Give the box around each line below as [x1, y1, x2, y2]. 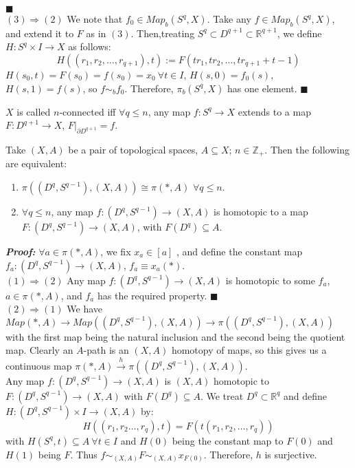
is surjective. [264, 447, 317, 461]
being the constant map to [172, 433, 284, 447]
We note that [67, 12, 123, 25]
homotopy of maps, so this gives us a [171, 343, 327, 357]
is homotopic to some [225, 273, 315, 287]
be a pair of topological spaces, [68, 142, 198, 156]
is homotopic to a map [214, 204, 308, 219]
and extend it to [5, 25, 74, 40]
